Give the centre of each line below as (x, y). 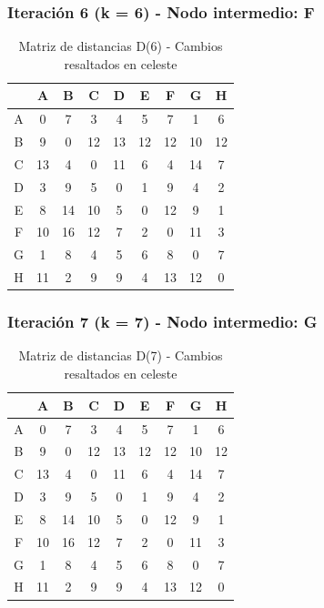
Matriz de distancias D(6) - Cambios (121, 46)
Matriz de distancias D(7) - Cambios (121, 355)
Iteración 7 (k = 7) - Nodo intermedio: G (162, 322)
